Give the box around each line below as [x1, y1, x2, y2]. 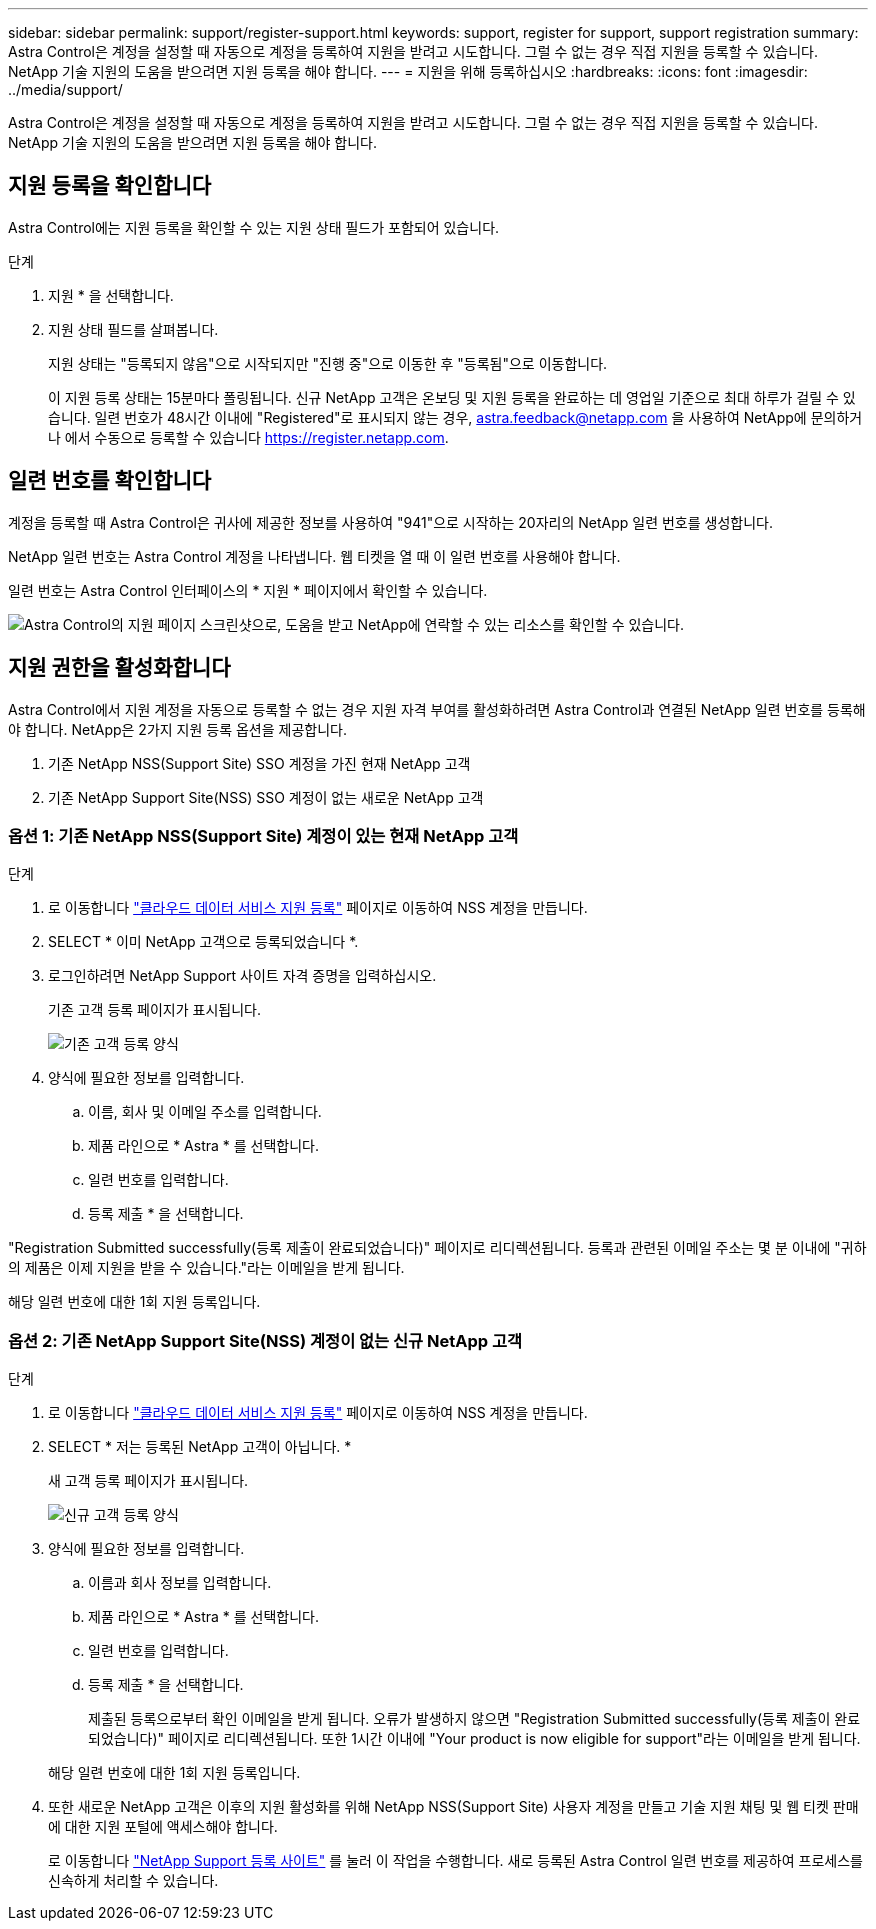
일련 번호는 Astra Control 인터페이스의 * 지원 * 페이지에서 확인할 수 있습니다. [8, 581, 488, 599]
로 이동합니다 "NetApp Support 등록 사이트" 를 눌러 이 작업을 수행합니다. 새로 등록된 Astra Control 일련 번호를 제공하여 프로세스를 [48, 1852, 863, 1870]
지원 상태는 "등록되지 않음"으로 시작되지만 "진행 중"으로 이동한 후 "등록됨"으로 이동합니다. [48, 354, 608, 372]
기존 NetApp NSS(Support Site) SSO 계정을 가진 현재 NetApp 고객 [48, 754, 471, 772]
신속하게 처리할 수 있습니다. [48, 1872, 219, 1890]
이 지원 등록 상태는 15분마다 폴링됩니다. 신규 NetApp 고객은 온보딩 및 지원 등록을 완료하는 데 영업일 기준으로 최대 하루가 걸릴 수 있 [48, 388, 856, 406]
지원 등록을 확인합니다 [8, 173, 212, 199]
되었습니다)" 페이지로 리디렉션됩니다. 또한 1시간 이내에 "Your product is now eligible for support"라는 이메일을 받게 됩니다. [88, 1730, 861, 1748]
